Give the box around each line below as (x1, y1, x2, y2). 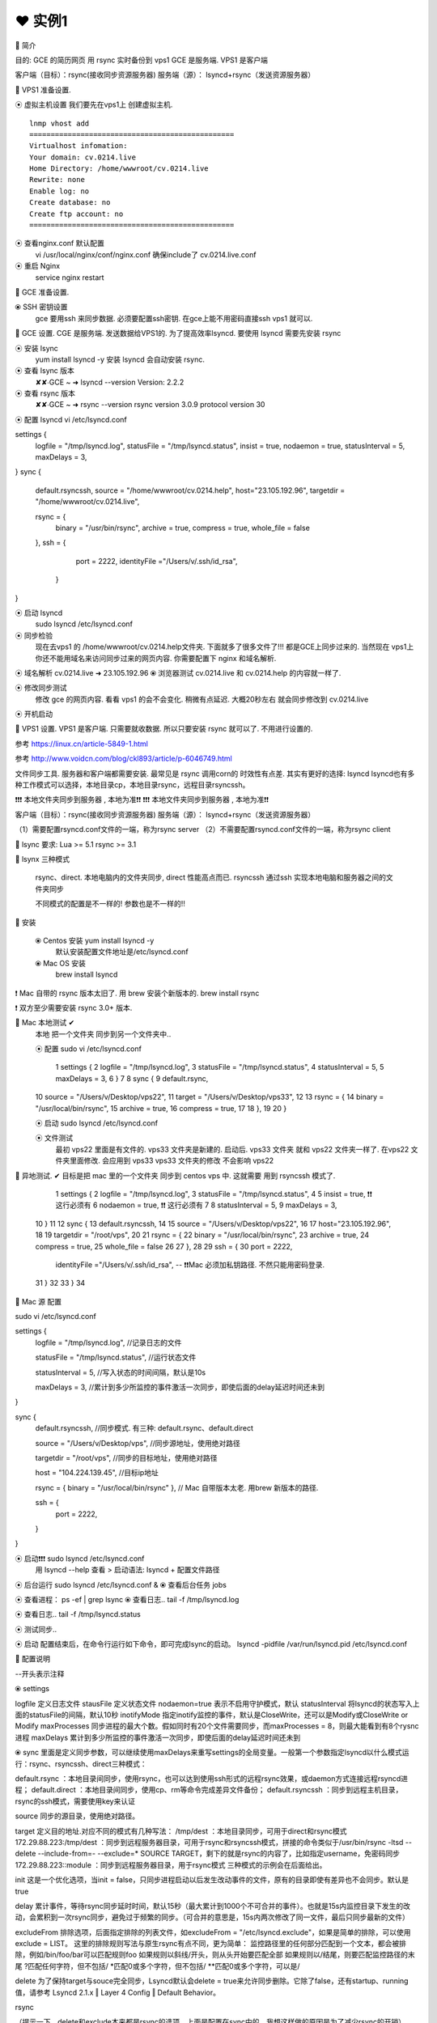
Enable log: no (29, 186, 90, 196)
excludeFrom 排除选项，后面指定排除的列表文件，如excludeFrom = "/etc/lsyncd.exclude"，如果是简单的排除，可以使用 (15, 1927, 411, 1937)
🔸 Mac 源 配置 (15, 1296, 62, 1306)
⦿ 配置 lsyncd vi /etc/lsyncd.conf (15, 414, 127, 424)
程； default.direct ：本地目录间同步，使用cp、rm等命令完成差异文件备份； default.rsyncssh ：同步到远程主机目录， (15, 1785, 403, 1795)
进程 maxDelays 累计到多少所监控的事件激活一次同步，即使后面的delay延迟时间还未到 (15, 1732, 301, 1742)
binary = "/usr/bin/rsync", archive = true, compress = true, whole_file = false (55, 523, 311, 532)
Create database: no (29, 198, 111, 207)
